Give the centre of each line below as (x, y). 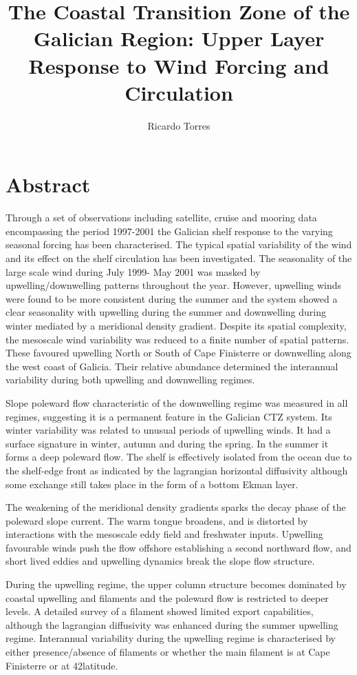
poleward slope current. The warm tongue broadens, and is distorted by (157, 520)
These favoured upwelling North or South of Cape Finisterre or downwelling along (178, 353)
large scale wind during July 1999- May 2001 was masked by (133, 271)
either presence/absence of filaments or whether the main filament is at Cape (168, 652)
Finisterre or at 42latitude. (62, 665)
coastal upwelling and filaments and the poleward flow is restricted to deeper (167, 597)
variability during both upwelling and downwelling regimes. (130, 380)
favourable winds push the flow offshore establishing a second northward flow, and (178, 547)
